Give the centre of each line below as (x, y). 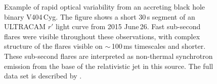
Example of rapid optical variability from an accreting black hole (105, 7)
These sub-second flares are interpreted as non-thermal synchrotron (108, 56)
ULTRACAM (25, 26)
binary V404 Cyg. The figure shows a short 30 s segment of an (100, 16)
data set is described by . (43, 76)
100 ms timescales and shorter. (159, 46)
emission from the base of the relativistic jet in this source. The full (109, 66)
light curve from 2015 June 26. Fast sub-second (128, 26)
